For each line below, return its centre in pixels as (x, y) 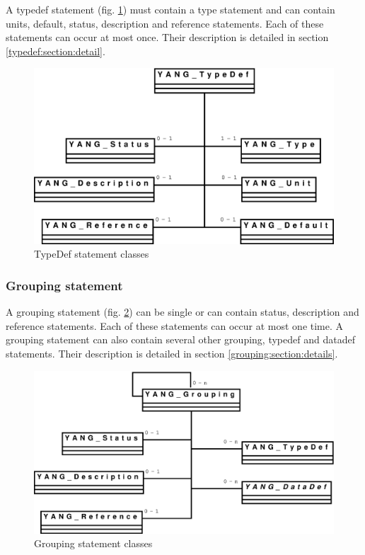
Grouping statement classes (93, 543)
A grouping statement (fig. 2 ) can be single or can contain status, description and (182, 312)
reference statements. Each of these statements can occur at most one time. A (175, 325)
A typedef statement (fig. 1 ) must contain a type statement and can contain (170, 9)
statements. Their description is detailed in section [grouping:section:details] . (172, 353)
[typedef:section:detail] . (56, 51)
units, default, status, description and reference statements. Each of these (165, 23)
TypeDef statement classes (92, 254)
